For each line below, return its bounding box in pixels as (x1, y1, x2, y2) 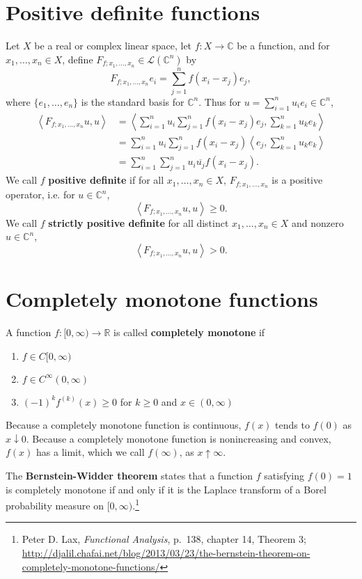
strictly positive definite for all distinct (48, 215, 229, 230)
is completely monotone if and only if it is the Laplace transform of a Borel (6, 482, 326, 496)
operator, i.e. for (6, 187, 75, 202)
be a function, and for (237, 38, 330, 53)
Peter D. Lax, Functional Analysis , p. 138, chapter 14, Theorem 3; (22, 532, 306, 546)
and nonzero (292, 215, 344, 230)
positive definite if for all (48, 173, 164, 187)
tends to (275, 418, 310, 432)
